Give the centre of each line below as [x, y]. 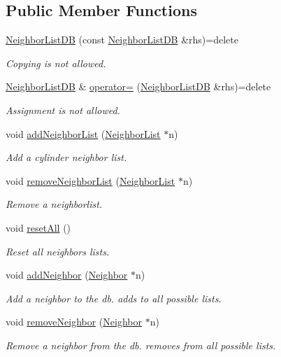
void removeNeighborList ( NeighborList [91, 180]
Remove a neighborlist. [54, 204]
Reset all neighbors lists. [58, 251]
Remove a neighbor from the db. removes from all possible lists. [141, 345]
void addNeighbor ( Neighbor [67, 275]
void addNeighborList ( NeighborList [83, 133]
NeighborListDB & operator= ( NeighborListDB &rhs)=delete [138, 86]
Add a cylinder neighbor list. [66, 157]
